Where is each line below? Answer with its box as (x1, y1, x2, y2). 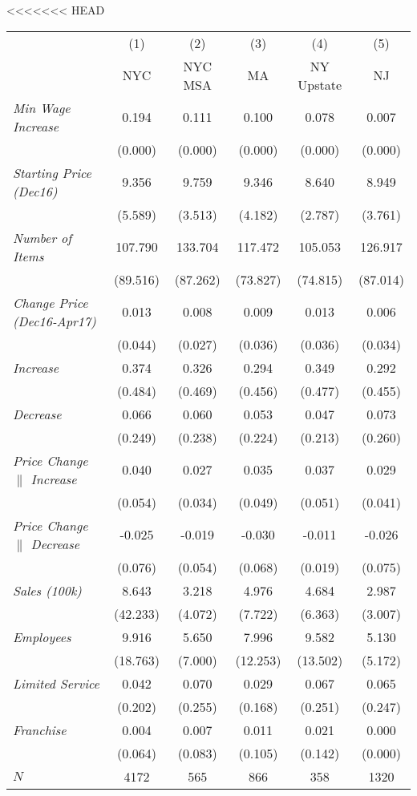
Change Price (13, 293, 88, 312)
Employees (13, 627, 71, 646)
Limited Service (13, 673, 99, 693)
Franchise (13, 720, 67, 739)
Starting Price (13, 163, 91, 182)
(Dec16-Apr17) (13, 311, 96, 330)
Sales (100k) (13, 580, 82, 600)
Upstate (298, 75, 342, 94)
